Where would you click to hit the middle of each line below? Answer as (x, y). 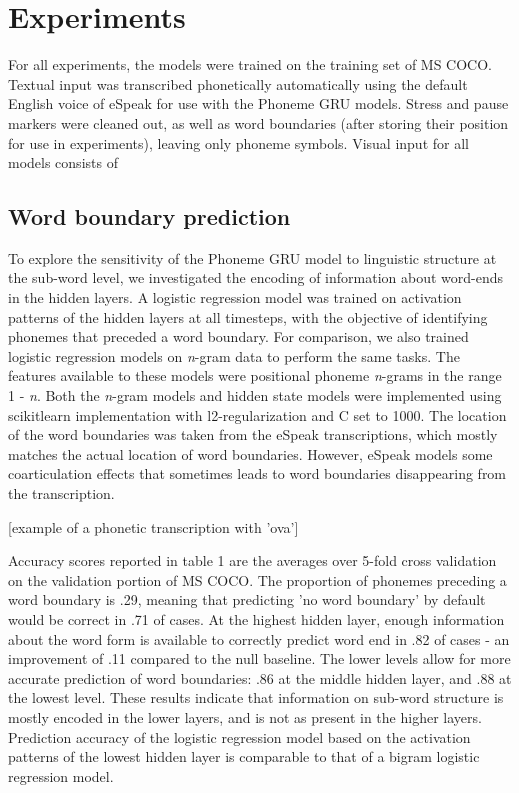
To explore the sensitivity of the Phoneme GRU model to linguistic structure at (252, 257)
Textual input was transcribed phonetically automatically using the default (238, 83)
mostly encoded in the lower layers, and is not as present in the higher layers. (245, 716)
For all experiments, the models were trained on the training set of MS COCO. (250, 64)
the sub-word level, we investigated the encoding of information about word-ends (256, 277)
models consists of (63, 162)
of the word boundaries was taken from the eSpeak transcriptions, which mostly (253, 434)
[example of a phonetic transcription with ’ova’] (153, 526)
